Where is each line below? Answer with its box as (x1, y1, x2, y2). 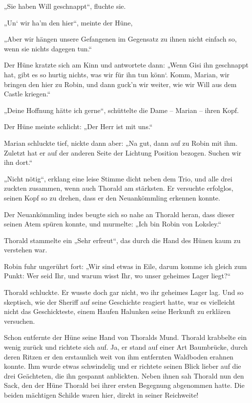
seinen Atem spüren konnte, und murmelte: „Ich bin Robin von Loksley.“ (4, 219, 221, 229)
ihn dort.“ (4, 157, 33, 167)
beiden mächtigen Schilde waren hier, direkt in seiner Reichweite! (4, 390, 199, 400)
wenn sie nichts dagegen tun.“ (4, 43, 92, 53)
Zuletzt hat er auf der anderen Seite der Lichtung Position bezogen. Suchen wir (4, 147, 242, 157)
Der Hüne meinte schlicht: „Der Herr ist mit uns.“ (4, 121, 153, 132)
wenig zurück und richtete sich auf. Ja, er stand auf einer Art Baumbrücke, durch (4, 342, 248, 352)
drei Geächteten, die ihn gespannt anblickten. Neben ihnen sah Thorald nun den (4, 370, 244, 381)
